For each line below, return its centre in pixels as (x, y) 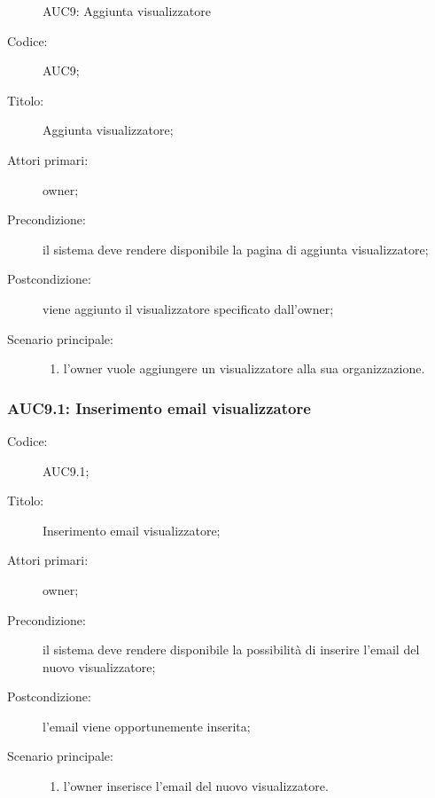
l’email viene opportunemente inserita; (147, 726)
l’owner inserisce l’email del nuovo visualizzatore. (196, 786)
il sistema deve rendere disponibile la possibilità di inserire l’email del (231, 649)
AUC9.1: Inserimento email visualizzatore (159, 407)
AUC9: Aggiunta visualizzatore (127, 11)
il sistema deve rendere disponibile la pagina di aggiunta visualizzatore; (236, 249)
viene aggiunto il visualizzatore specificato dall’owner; (188, 308)
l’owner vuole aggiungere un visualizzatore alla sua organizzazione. (244, 368)
